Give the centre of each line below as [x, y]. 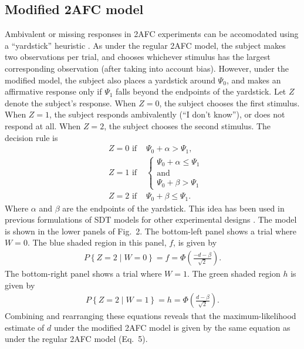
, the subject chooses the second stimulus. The [188, 125]
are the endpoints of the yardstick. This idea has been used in [173, 208]
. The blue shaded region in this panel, [97, 242]
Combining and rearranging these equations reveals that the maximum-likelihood [151, 316]
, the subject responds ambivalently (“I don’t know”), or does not [167, 114]
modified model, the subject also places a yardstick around [110, 80]
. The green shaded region [234, 274]
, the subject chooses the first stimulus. [229, 103]
